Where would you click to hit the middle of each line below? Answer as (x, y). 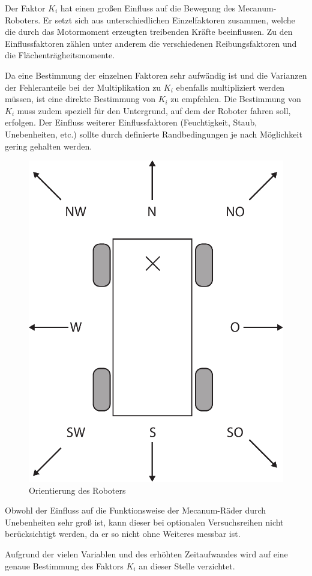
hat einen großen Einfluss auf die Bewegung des (148, 8)
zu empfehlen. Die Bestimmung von (236, 99)
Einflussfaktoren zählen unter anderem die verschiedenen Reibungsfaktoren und (151, 43)
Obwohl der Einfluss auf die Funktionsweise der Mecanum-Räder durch (136, 510)
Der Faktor (25, 8)
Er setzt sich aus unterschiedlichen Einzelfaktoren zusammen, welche (169, 20)
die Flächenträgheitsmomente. (60, 55)
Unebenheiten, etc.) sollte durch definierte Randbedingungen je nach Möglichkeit (154, 134)
